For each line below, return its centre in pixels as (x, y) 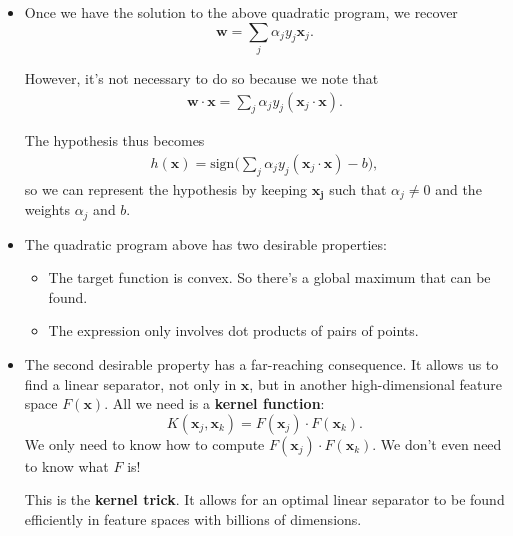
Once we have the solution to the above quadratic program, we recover (241, 12)
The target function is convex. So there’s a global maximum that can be (269, 277)
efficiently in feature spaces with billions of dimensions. (193, 519)
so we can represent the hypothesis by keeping (166, 188)
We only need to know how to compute (144, 443)
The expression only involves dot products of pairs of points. (233, 330)
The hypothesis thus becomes (114, 140)
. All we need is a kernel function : (214, 403)
